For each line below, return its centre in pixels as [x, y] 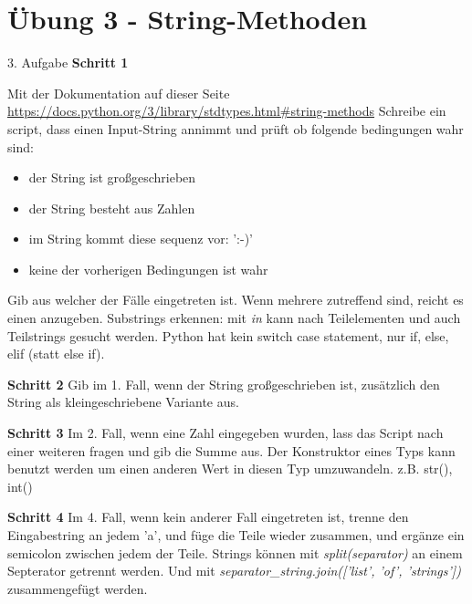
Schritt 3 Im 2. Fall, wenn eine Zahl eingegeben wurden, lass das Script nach [226, 433]
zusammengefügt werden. [78, 588]
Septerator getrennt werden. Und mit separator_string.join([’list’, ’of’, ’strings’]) [234, 571]
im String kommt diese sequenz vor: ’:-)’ [141, 239]
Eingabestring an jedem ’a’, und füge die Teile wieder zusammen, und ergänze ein [236, 535]
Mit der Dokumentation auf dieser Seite [119, 93]
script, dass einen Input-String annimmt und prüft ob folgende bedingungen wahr [236, 128]
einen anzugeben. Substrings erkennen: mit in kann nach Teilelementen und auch [234, 318]
